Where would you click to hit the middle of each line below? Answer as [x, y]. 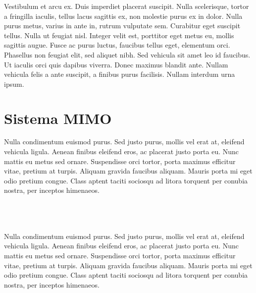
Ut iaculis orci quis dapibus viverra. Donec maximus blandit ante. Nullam [116, 64]
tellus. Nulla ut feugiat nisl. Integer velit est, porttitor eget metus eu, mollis [119, 35]
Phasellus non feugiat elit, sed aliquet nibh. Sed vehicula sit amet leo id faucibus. [127, 54]
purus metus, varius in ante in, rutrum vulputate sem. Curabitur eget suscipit [122, 26]
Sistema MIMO [58, 118]
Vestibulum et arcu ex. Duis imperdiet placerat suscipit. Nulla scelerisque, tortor [127, 6]
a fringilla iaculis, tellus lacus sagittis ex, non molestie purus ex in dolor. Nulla [123, 16]
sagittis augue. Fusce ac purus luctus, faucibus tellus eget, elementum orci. [117, 45]
